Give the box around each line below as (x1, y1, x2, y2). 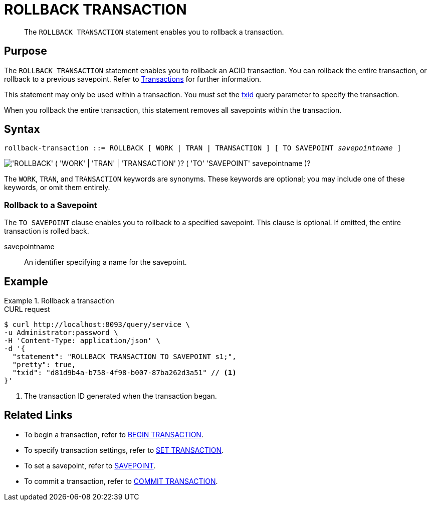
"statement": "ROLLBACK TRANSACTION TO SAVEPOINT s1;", (12, 353, 237, 361)
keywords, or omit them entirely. (4, 183, 110, 192)
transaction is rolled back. (4, 227, 89, 236)
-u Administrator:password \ (4, 328, 118, 337)
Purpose (4, 45, 47, 58)
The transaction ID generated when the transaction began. (24, 392, 217, 401)
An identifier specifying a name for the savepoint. (24, 258, 187, 267)
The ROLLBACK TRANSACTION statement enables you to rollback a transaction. (24, 27, 284, 36)
